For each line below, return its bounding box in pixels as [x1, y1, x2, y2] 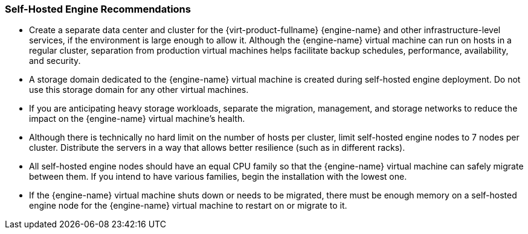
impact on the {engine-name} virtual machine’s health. [29, 113, 245, 124]
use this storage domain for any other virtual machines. [29, 84, 249, 95]
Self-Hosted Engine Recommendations [5, 3, 191, 15]
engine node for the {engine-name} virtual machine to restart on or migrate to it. [29, 200, 347, 211]
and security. [29, 55, 81, 66]
